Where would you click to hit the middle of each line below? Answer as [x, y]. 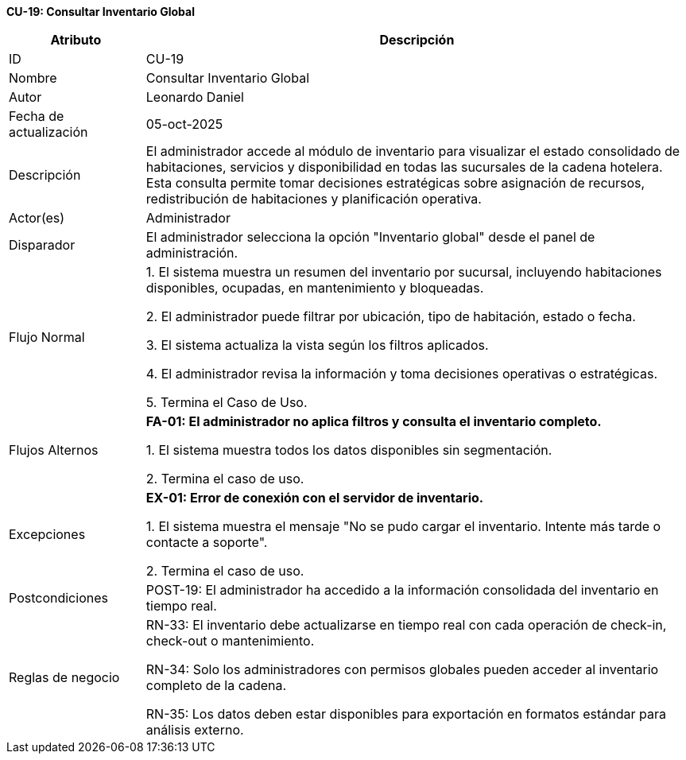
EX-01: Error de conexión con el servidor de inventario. [315, 498]
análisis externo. [195, 730]
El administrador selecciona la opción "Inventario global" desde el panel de [370, 237]
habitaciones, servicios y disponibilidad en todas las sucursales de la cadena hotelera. [404, 167]
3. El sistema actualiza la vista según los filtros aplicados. [317, 345]
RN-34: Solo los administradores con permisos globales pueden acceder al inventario [402, 669]
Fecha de [37, 116]
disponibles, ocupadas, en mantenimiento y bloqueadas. [315, 288]
